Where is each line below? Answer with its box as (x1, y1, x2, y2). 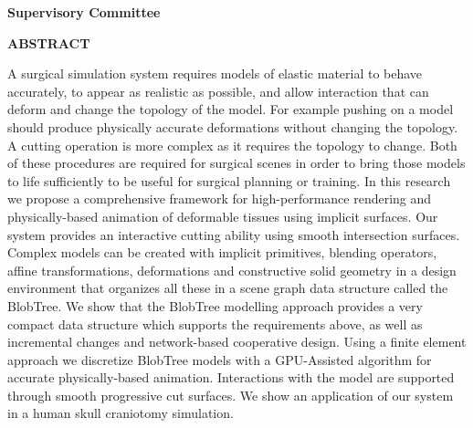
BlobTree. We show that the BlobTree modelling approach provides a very (7, 296, 423, 315)
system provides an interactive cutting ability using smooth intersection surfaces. (7, 224, 460, 244)
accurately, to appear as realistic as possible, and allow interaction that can (7, 81, 429, 100)
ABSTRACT (7, 33, 90, 52)
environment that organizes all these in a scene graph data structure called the (7, 278, 448, 298)
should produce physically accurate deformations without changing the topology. (7, 117, 458, 136)
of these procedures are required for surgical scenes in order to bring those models (7, 153, 466, 172)
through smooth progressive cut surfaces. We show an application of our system (7, 385, 454, 404)
